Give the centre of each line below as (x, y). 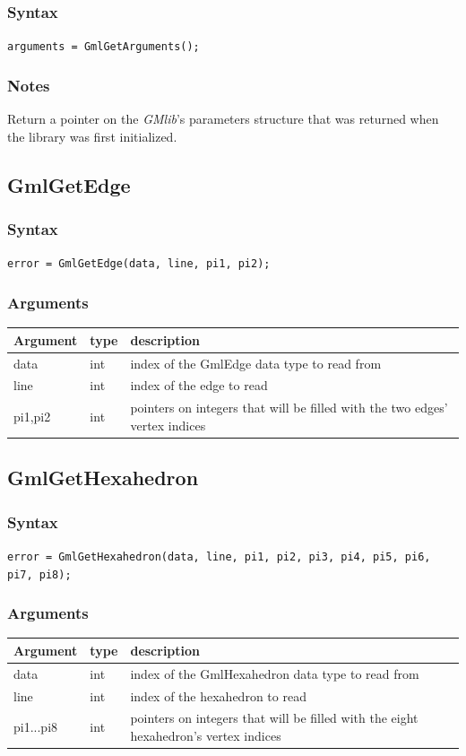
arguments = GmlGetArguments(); (104, 47)
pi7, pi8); (39, 574)
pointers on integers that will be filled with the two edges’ (289, 408)
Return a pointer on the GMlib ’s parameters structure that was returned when (223, 119)
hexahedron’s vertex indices (206, 736)
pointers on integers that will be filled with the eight (274, 718)
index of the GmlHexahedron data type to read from (275, 673)
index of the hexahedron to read (218, 695)
